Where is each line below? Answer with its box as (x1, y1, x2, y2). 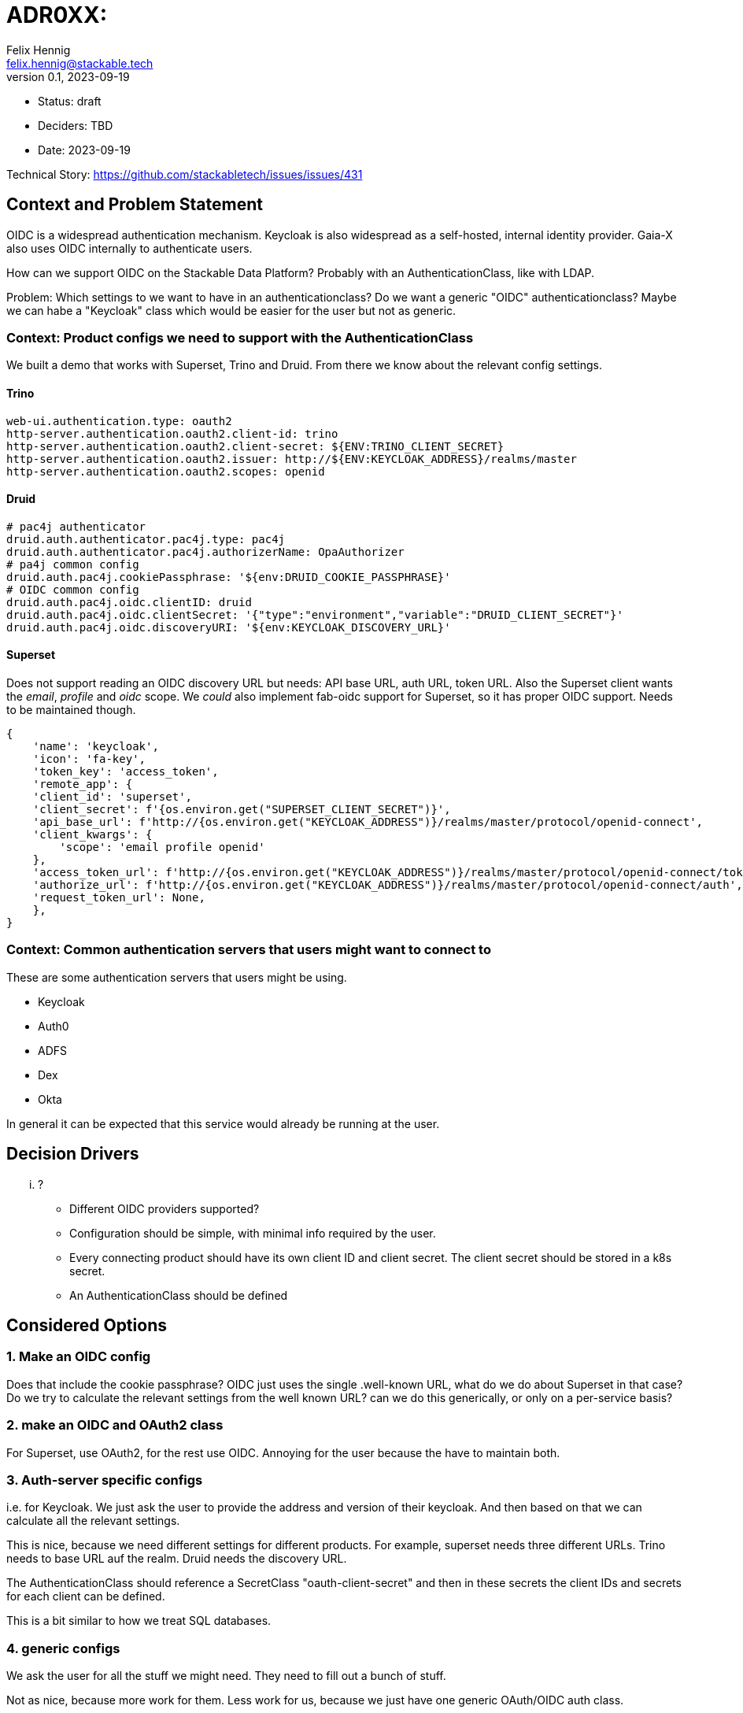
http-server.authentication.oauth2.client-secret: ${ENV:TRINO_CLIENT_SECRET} (6, 439, 505, 453)
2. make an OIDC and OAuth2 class (6, 1417, 224, 1434)
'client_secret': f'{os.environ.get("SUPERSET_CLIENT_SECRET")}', (32, 803, 451, 816)
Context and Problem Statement (6, 194, 263, 215)
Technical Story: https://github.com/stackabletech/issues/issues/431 (6, 167, 363, 181)
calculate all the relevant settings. (6, 1514, 180, 1528)
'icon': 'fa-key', (32, 753, 146, 765)
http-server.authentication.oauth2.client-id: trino (6, 427, 338, 440)
